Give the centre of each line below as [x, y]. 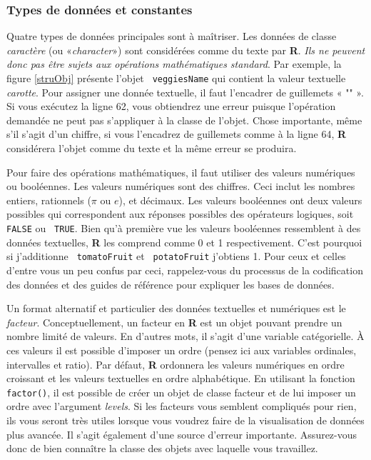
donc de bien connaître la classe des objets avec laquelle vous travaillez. [162, 448]
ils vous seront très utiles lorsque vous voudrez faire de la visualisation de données [185, 420]
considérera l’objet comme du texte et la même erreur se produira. [152, 148]
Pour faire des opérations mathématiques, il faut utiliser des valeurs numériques [181, 172]
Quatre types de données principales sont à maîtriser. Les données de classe [172, 36]
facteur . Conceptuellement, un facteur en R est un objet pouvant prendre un [174, 322]
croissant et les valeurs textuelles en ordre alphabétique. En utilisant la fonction [181, 378]
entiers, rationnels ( [49, 200]
